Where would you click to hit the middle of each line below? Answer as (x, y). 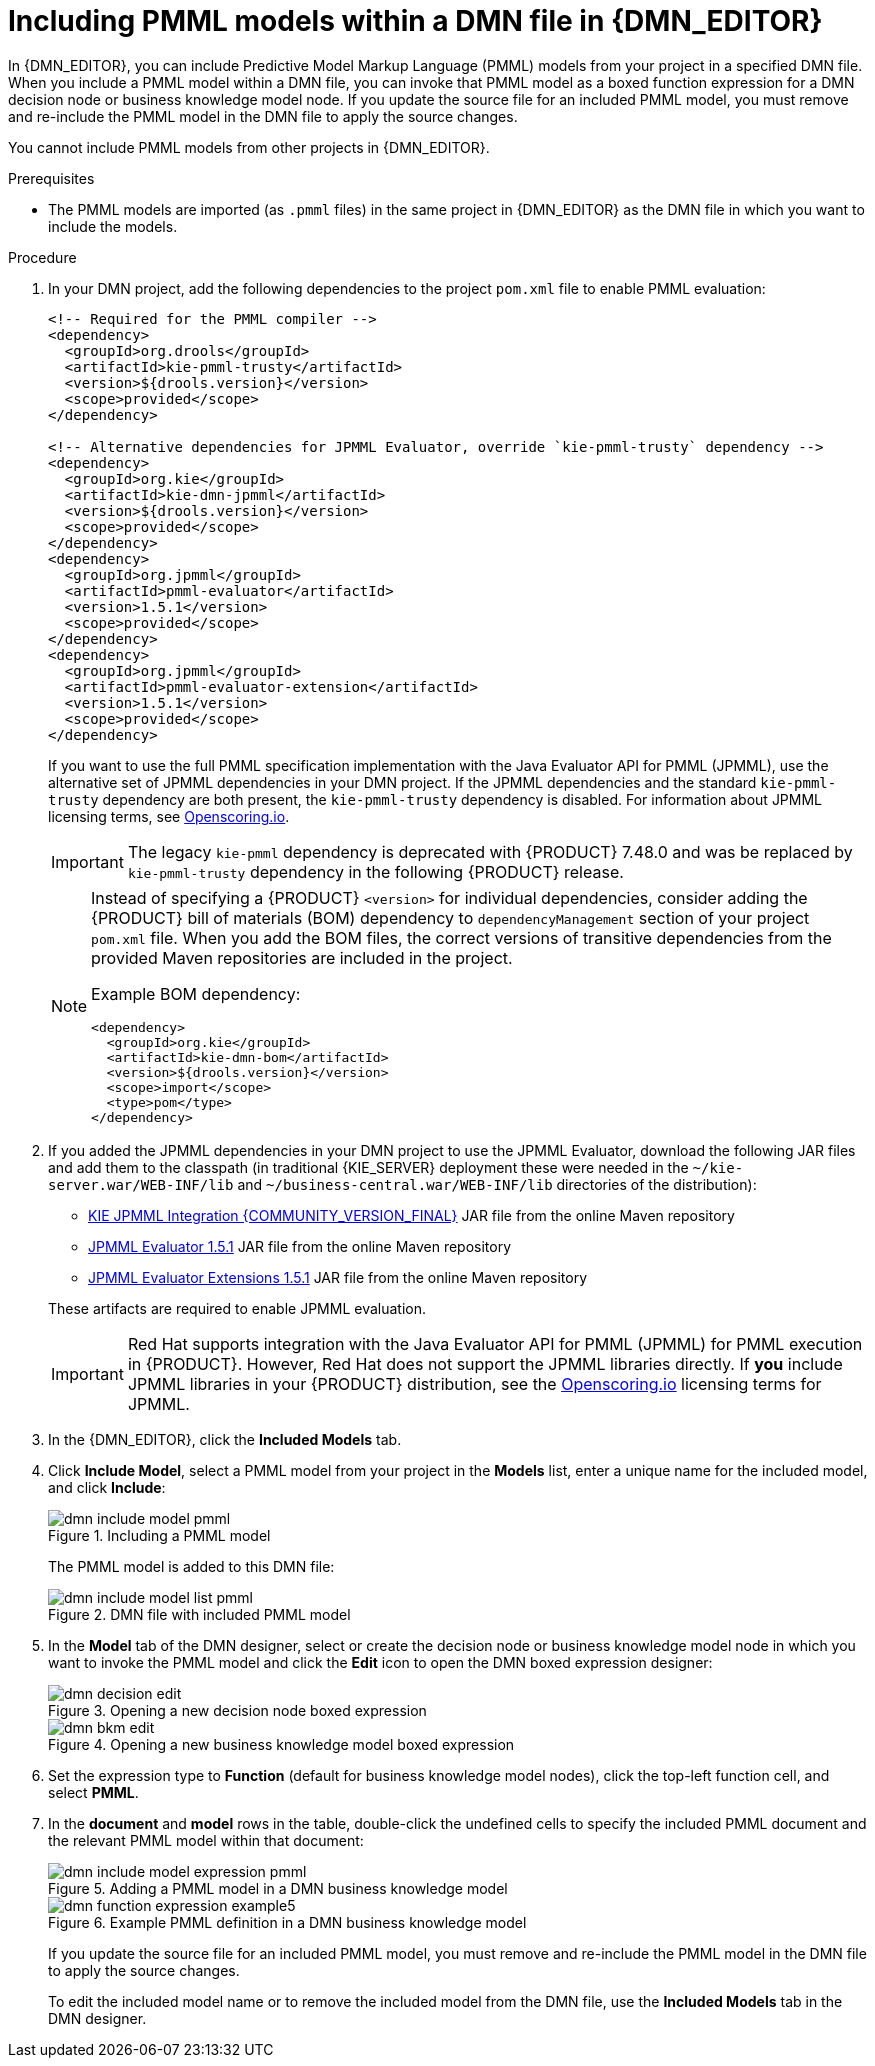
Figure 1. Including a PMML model (159, 1535)
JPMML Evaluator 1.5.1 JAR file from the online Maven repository (300, 1246)
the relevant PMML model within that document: (206, 1840)
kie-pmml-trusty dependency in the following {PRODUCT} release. (375, 871)
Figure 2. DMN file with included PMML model (199, 1614)
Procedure (42, 257)
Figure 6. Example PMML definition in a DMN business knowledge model (287, 1922)
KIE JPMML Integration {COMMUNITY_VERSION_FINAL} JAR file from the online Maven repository (411, 1215)
